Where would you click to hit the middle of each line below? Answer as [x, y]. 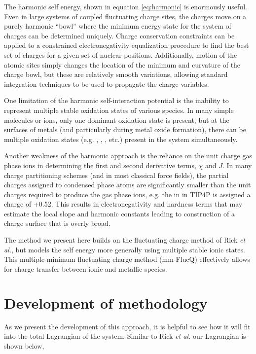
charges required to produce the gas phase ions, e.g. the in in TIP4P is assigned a [127, 194]
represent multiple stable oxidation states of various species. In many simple [119, 110]
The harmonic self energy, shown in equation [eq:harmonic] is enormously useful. [126, 6]
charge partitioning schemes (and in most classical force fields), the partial [116, 175]
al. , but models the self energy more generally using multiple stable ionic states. [125, 249]
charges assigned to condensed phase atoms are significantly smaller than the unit [128, 185]
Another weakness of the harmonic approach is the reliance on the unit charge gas [128, 156]
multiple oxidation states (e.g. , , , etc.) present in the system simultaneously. [121, 139]
